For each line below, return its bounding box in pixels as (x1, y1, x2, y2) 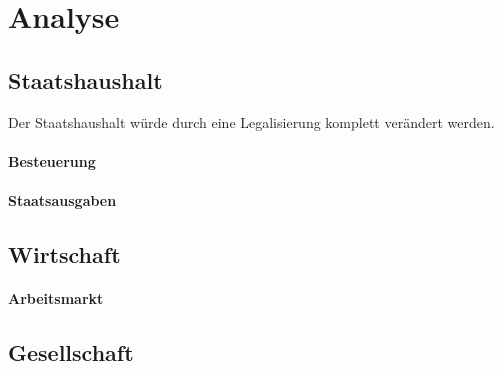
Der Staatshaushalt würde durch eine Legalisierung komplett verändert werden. (8, 111, 495, 132)
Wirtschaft (8, 238, 121, 269)
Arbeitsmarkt (8, 287, 104, 308)
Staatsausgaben (8, 189, 117, 210)
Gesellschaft (8, 336, 134, 367)
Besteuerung (8, 150, 96, 171)
